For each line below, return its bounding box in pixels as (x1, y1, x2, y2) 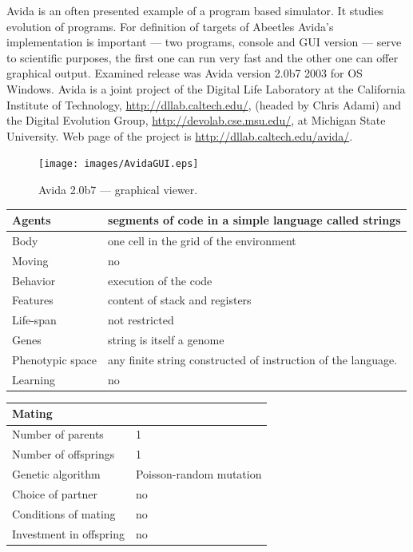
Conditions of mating (12, 505, 116, 522)
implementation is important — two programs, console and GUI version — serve (6, 34, 402, 50)
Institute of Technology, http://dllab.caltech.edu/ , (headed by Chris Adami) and (6, 96, 402, 113)
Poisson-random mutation (135, 465, 262, 482)
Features (12, 292, 54, 308)
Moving (12, 252, 49, 268)
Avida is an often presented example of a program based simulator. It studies (6, 2, 383, 18)
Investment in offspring (12, 525, 125, 542)
